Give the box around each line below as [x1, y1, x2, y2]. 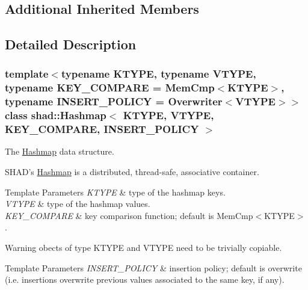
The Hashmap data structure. [5, 145, 114, 158]
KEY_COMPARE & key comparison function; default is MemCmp [5, 209, 253, 221]
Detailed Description [5, 35, 137, 54]
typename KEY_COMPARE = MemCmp [5, 80, 215, 95]
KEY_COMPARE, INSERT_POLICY [5, 122, 199, 137]
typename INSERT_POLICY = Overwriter [5, 94, 223, 109]
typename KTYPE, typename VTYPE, [61, 66, 256, 81]
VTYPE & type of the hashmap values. [5, 197, 150, 210]
